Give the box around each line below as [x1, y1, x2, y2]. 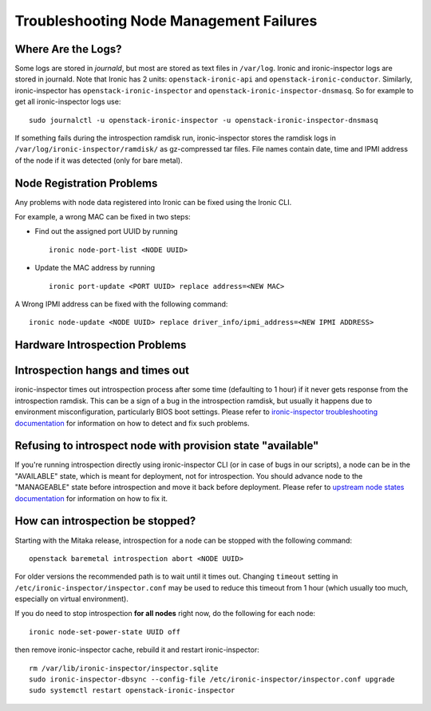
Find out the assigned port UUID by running [34, 227, 179, 236]
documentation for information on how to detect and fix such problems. [14, 418, 250, 428]
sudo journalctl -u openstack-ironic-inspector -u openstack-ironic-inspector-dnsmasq [29, 116, 378, 124]
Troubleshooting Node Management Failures [14, 12, 318, 30]
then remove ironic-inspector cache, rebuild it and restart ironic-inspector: [14, 645, 259, 654]
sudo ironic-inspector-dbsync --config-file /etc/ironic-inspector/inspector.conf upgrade [29, 675, 395, 684]
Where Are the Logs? [14, 42, 122, 56]
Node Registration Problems [14, 176, 158, 190]
